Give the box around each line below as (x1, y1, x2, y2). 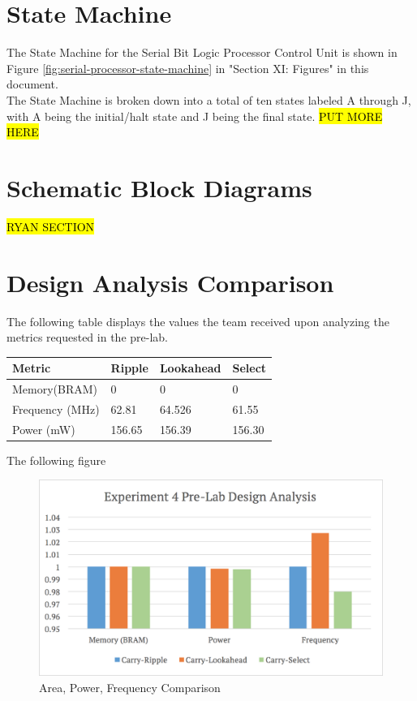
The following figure (6, 451, 106, 468)
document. (6, 75, 58, 92)
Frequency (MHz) (12, 400, 100, 417)
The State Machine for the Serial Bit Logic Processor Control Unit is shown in (6, 44, 398, 61)
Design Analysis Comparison (6, 265, 334, 299)
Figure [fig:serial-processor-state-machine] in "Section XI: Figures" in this (6, 59, 369, 76)
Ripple (110, 359, 148, 376)
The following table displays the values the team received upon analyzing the (6, 312, 389, 329)
